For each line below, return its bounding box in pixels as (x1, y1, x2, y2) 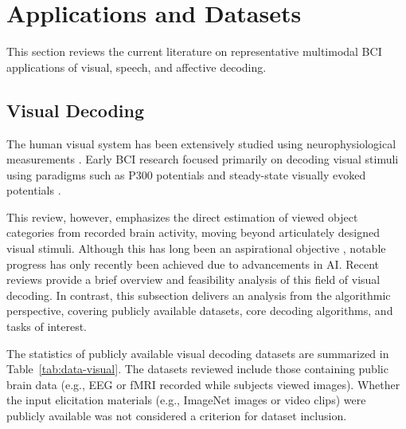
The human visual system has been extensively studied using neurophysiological (6, 135, 396, 152)
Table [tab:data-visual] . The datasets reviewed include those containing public (6, 360, 388, 377)
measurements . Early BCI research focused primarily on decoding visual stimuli (6, 151, 399, 167)
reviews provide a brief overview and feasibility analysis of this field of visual (6, 271, 381, 288)
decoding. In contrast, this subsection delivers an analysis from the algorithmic (6, 286, 391, 303)
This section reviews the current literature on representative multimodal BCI (6, 43, 382, 60)
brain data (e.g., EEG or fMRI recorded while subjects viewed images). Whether (6, 376, 400, 392)
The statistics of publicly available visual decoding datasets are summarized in (6, 344, 389, 361)
